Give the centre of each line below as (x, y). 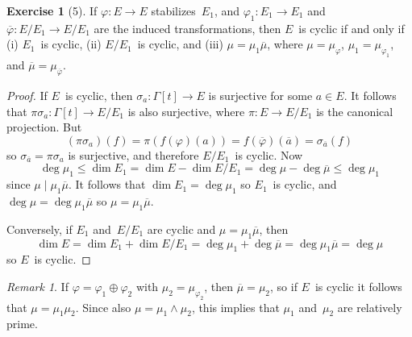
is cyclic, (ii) (71, 44)
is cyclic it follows (358, 286)
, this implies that (235, 307)
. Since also (103, 307)
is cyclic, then (99, 95)
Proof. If (27, 95)
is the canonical (355, 111)
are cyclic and (181, 229)
